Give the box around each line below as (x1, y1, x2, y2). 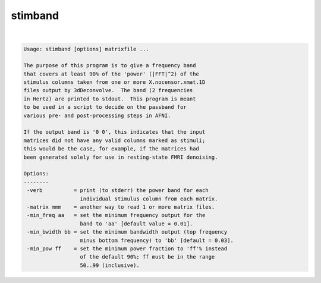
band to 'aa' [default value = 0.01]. (80, 220, 193, 227)
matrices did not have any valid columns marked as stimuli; (23, 137, 206, 144)
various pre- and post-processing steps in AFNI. (23, 112, 171, 119)
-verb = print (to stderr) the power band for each (27, 187, 209, 194)
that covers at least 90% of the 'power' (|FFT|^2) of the (23, 70, 199, 77)
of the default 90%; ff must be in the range (80, 253, 215, 260)
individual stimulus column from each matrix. (80, 195, 218, 202)
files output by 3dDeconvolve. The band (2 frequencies (23, 87, 193, 94)
